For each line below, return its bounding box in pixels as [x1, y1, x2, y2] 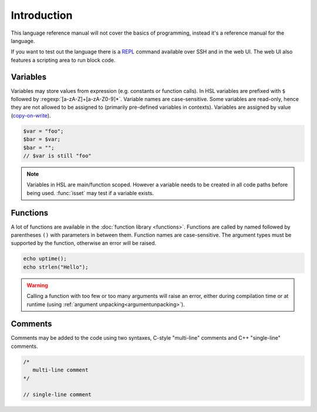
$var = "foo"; [23, 128, 64, 135]
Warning [26, 282, 48, 289]
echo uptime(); [23, 256, 67, 262]
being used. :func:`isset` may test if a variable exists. [26, 189, 154, 196]
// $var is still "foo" [23, 152, 92, 159]
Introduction [11, 9, 73, 22]
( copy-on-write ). [11, 112, 51, 119]
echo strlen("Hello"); [23, 263, 89, 270]
